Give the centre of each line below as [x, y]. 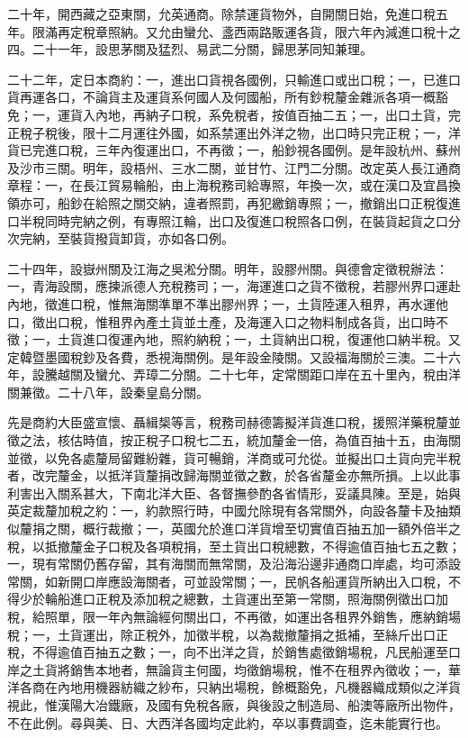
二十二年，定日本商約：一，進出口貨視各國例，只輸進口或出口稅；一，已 [221, 79]
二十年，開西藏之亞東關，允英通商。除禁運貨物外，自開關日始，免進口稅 [221, 14]
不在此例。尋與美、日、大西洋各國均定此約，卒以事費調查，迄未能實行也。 [228, 722]
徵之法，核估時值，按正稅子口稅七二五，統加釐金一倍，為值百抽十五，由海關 [234, 440]
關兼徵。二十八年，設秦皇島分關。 [108, 392]
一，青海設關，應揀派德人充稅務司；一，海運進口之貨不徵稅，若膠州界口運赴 [234, 286]
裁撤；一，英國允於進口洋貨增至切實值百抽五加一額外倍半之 [284, 528]
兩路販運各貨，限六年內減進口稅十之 [353, 31]
